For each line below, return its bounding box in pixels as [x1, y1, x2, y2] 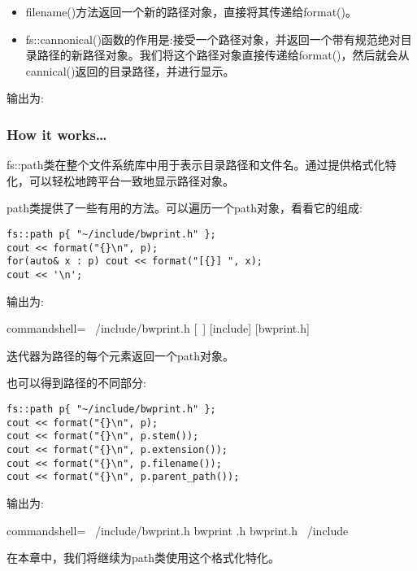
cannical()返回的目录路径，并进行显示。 [25, 62, 235, 79]
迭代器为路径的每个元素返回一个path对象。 [7, 347, 235, 364]
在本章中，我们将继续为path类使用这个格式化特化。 [7, 549, 280, 566]
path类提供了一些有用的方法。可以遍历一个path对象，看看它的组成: [7, 199, 363, 216]
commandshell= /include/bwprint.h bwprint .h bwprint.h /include [7, 521, 349, 538]
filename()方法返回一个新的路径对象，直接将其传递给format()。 [25, 3, 358, 20]
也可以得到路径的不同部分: [7, 374, 146, 391]
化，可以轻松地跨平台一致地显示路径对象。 [7, 172, 234, 189]
